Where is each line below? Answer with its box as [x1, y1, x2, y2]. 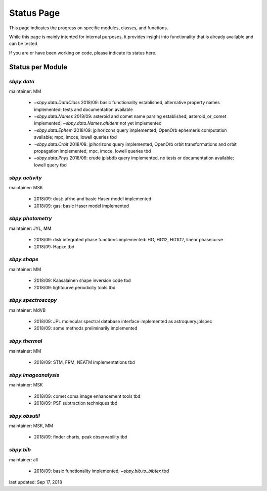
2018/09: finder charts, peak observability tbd [34, 434, 128, 440]
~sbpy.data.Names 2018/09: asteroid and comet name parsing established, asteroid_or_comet [34, 113, 227, 119]
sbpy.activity [9, 174, 42, 181]
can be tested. [9, 41, 39, 47]
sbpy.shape [9, 256, 39, 263]
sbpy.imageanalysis [9, 372, 59, 379]
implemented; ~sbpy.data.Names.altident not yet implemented [34, 120, 162, 126]
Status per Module [9, 62, 68, 71]
